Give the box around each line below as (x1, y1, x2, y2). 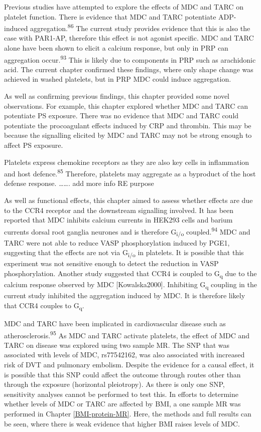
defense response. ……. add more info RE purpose (4, 178, 154, 188)
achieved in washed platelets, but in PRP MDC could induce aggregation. (4, 74, 231, 84)
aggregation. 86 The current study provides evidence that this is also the (30, 22, 250, 33)
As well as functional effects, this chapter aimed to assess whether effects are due (4, 195, 253, 205)
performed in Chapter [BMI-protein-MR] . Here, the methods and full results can (4, 408, 251, 418)
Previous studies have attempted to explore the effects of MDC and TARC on (4, 2, 243, 12)
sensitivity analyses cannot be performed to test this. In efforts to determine (4, 388, 238, 399)
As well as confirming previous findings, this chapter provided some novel (4, 91, 230, 101)
